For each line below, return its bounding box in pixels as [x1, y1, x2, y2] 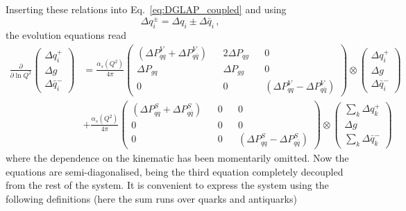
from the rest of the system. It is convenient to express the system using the [6, 178, 329, 192]
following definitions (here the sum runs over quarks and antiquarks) [6, 192, 297, 206]
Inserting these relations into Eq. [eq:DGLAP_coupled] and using [6, 2, 287, 16]
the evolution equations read [6, 27, 126, 42]
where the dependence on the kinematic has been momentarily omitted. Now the [6, 151, 349, 165]
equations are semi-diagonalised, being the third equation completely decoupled [6, 164, 344, 178]
